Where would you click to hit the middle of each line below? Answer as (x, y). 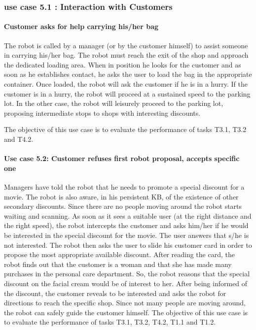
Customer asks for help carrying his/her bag (81, 26)
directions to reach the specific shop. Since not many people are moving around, (125, 303)
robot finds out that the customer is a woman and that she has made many (118, 264)
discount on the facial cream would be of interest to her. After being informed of (126, 283)
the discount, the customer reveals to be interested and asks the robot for (115, 293)
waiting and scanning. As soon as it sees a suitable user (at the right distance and (128, 215)
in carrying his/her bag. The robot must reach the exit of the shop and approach (126, 55)
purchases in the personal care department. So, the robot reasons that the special (127, 274)
